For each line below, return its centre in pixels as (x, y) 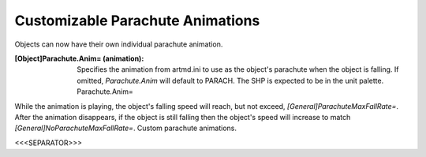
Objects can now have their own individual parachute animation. (119, 44)
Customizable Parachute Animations (137, 21)
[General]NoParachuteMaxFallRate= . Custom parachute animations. (125, 128)
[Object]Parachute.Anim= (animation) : (79, 58)
